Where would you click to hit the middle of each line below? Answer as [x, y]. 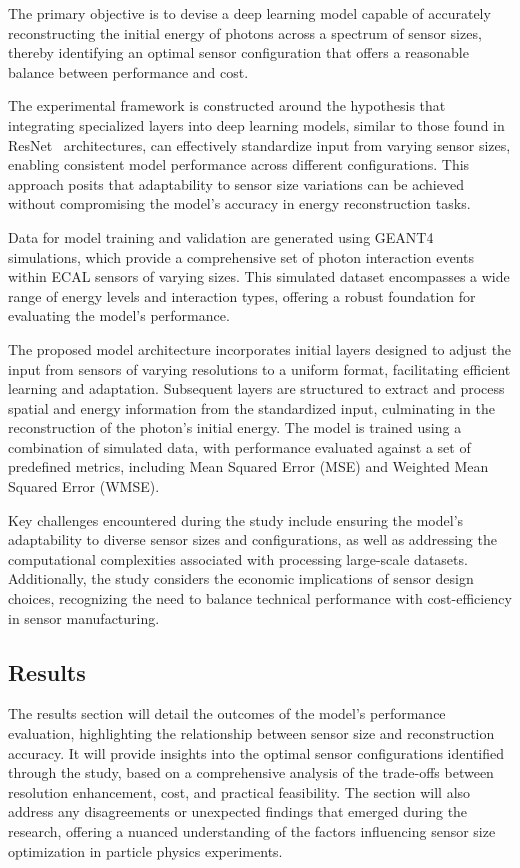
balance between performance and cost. [128, 71]
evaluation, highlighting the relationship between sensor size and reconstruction [251, 733]
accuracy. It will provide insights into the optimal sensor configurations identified [256, 752]
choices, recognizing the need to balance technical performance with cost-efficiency [260, 598]
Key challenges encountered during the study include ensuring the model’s [236, 519]
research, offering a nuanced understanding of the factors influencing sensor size [252, 830]
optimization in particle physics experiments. [145, 850]
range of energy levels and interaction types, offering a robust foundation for [242, 295]
